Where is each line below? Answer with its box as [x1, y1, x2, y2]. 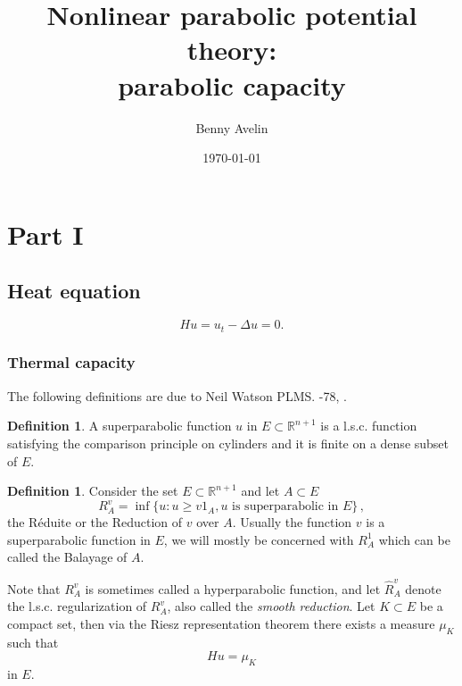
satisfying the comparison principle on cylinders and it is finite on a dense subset [7, 433, 450, 452]
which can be [378, 530, 450, 548]
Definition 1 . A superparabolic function [7, 416, 232, 435]
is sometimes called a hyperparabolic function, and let [85, 579, 381, 598]
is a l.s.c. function [320, 416, 417, 435]
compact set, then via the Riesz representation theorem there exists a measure [7, 614, 435, 632]
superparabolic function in [7, 530, 151, 548]
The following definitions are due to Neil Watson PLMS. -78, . [7, 386, 347, 405]
